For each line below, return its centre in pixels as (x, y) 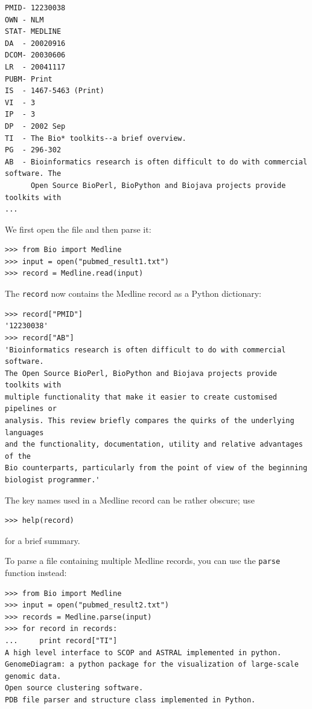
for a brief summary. (43, 540)
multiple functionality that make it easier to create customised (141, 397)
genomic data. (33, 676)
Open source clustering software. (74, 688)
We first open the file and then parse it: (78, 229)
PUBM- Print (29, 79)
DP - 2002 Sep (35, 126)
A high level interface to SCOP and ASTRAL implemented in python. (143, 652)
